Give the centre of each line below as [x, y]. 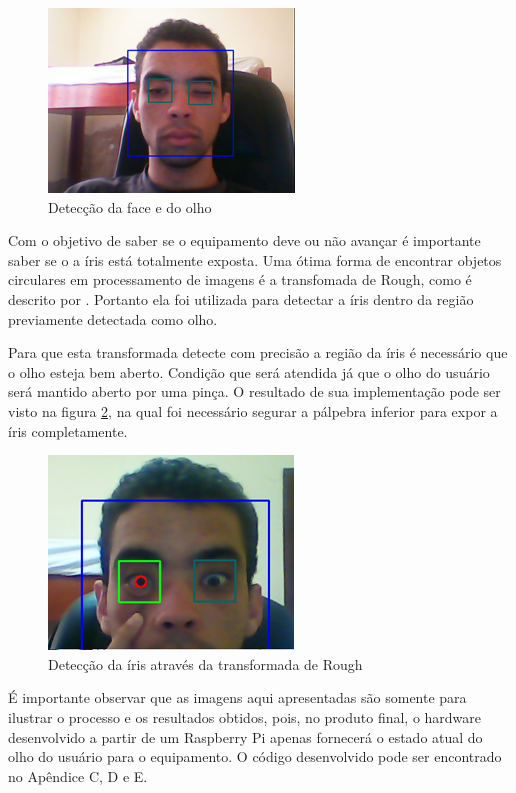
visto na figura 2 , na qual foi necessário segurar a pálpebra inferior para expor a [253, 410]
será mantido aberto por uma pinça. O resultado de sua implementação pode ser [254, 391]
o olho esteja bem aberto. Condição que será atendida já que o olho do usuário [249, 371]
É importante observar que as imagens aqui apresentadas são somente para [237, 697]
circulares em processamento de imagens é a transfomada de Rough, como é [240, 279]
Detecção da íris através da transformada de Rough [205, 663]
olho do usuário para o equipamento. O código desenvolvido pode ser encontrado [255, 756]
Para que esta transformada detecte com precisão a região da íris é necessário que [258, 352]
